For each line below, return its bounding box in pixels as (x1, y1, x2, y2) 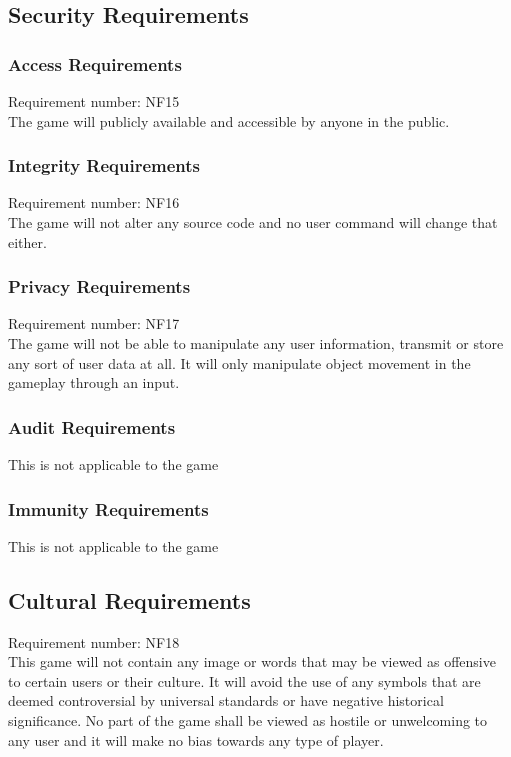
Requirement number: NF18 (8, 631, 180, 652)
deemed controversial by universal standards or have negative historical (8, 690, 444, 711)
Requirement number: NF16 (8, 192, 180, 213)
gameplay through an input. (8, 372, 180, 393)
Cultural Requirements (8, 584, 251, 615)
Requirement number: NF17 (8, 313, 180, 334)
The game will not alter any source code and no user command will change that (8, 212, 498, 232)
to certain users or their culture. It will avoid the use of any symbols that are (8, 670, 481, 691)
